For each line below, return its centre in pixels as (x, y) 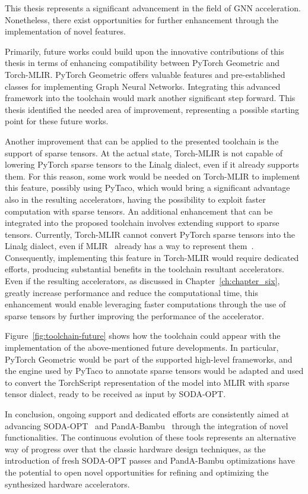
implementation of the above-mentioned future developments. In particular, (142, 347)
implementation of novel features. (65, 31)
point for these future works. (57, 121)
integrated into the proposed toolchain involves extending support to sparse (142, 223)
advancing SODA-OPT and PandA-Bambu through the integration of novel (147, 425)
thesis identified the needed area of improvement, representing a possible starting (152, 109)
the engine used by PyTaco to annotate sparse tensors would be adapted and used (154, 371)
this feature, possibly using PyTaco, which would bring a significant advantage (147, 188)
